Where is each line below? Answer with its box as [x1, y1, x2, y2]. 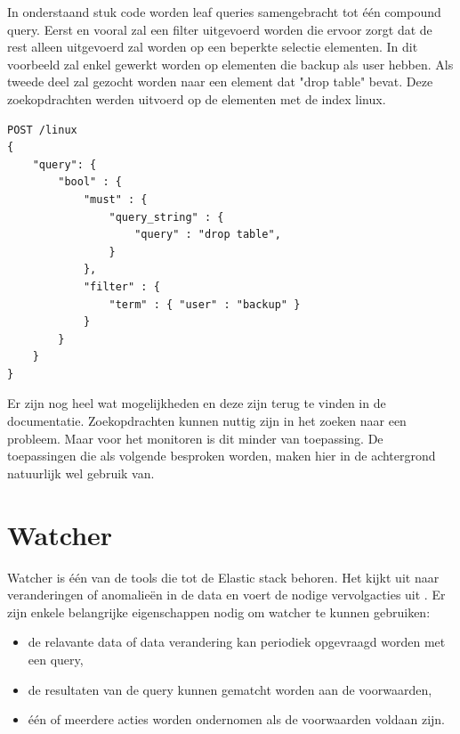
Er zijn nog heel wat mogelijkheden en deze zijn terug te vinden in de [7, 394, 386, 412]
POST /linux [7, 123, 77, 136]
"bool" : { [58, 175, 122, 189]
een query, [28, 649, 84, 668]
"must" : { [83, 192, 148, 206]
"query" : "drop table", [134, 228, 281, 241]
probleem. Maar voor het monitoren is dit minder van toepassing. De [7, 428, 383, 447]
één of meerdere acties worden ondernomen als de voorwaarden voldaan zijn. [28, 710, 445, 729]
